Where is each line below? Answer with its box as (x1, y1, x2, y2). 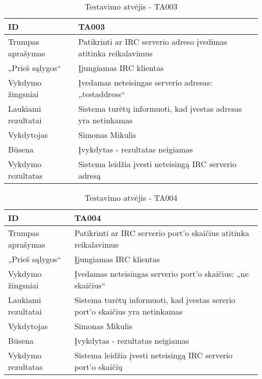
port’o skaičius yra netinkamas (74, 306, 183, 317)
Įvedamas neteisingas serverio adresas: (78, 77, 213, 88)
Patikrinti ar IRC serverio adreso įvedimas (78, 36, 228, 47)
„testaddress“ (78, 88, 125, 100)
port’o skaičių (74, 361, 122, 372)
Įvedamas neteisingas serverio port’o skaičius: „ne (74, 268, 249, 279)
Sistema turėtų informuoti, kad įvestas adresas (78, 103, 242, 114)
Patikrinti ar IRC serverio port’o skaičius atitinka (74, 227, 249, 239)
